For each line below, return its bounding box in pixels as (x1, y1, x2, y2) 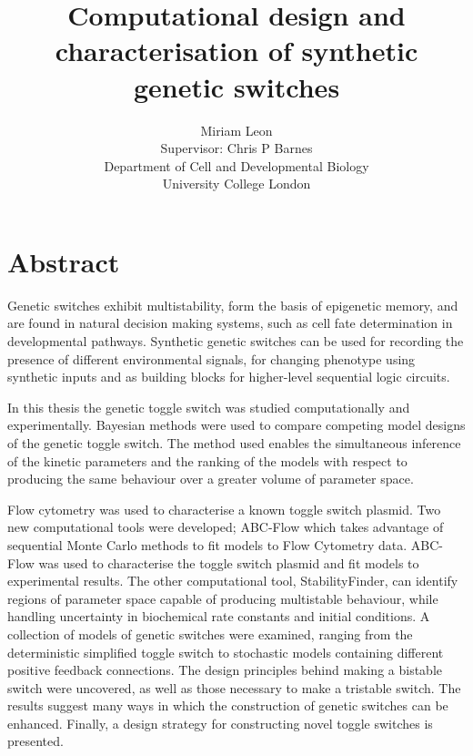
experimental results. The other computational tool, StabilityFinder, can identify (7, 571, 458, 590)
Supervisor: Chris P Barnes (160, 138, 313, 158)
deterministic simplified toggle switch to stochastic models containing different (7, 642, 444, 661)
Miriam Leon (200, 120, 273, 139)
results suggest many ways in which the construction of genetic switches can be (7, 696, 448, 715)
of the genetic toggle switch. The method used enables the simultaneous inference (7, 433, 461, 452)
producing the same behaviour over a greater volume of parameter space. (7, 469, 414, 488)
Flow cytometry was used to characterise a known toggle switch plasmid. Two (7, 499, 441, 518)
